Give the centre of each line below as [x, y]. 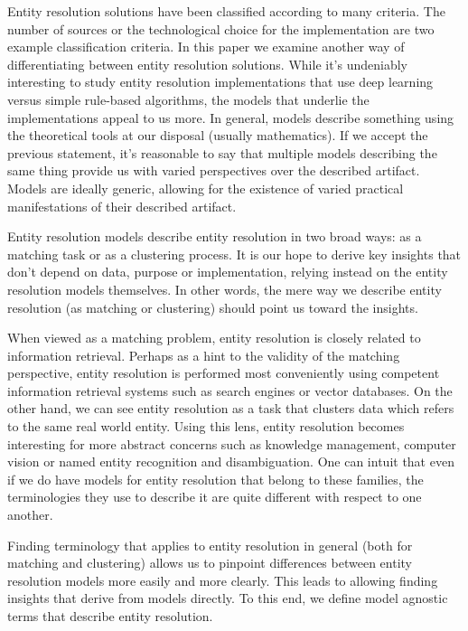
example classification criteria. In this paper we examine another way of [206, 47]
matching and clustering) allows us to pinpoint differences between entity [210, 563]
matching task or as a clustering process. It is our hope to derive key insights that [234, 254]
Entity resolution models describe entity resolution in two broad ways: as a [215, 236]
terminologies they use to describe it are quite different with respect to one [215, 497]
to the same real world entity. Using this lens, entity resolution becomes [206, 426]
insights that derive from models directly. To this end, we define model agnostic [228, 598]
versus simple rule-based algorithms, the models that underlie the [188, 99]
